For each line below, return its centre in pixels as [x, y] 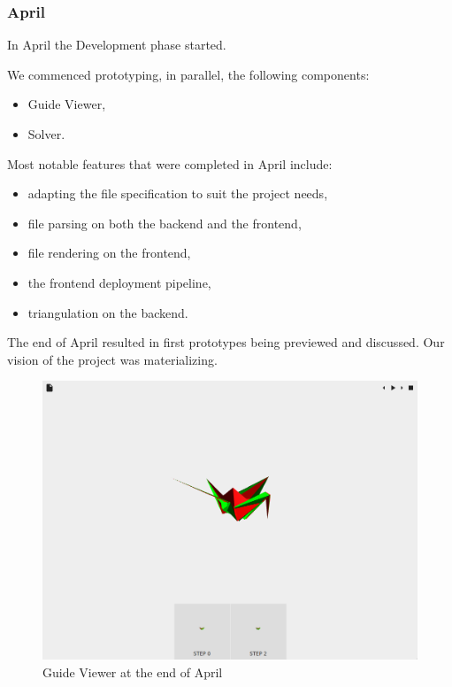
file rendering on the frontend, [109, 253]
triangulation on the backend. [108, 312]
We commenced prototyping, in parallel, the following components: [188, 74]
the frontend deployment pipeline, [119, 282]
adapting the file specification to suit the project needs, [178, 193]
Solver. [46, 134]
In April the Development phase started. [117, 45]
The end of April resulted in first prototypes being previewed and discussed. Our [226, 342]
